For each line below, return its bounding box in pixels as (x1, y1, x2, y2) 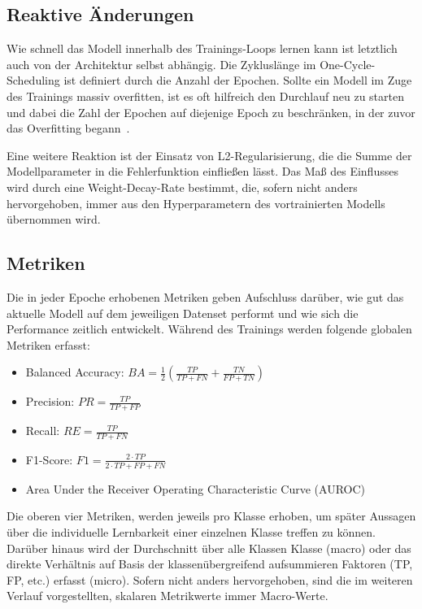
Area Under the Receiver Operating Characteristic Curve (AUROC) (25, 480, 366, 497)
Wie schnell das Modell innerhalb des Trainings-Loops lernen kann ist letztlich (7, 40, 398, 57)
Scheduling (7, 72, 60, 89)
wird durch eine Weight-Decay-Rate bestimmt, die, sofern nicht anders (7, 178, 358, 195)
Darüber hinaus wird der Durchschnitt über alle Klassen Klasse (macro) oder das (7, 539, 411, 556)
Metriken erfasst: (7, 336, 90, 353)
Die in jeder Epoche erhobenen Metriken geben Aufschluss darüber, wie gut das (7, 288, 404, 305)
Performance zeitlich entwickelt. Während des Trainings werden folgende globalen (7, 320, 412, 337)
